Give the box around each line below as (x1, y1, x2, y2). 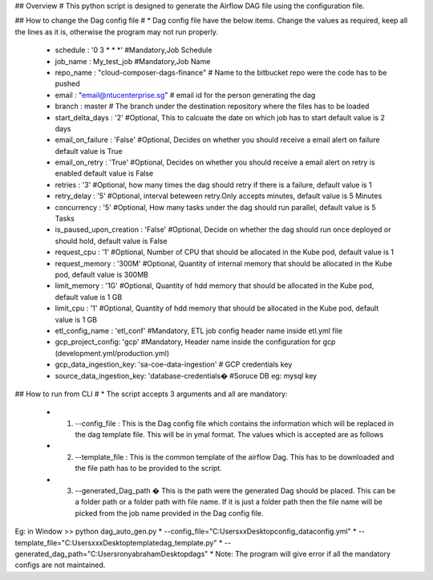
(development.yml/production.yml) (55, 348, 170, 358)
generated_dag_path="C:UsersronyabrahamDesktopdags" (14, 549, 208, 558)
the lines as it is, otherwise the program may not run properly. (14, 26, 219, 36)
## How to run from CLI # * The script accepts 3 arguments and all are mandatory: (14, 389, 288, 399)
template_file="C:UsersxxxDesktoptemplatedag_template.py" (14, 537, 217, 547)
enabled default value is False (55, 168, 154, 178)
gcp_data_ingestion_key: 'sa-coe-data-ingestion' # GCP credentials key (55, 359, 293, 369)
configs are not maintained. (14, 560, 106, 570)
